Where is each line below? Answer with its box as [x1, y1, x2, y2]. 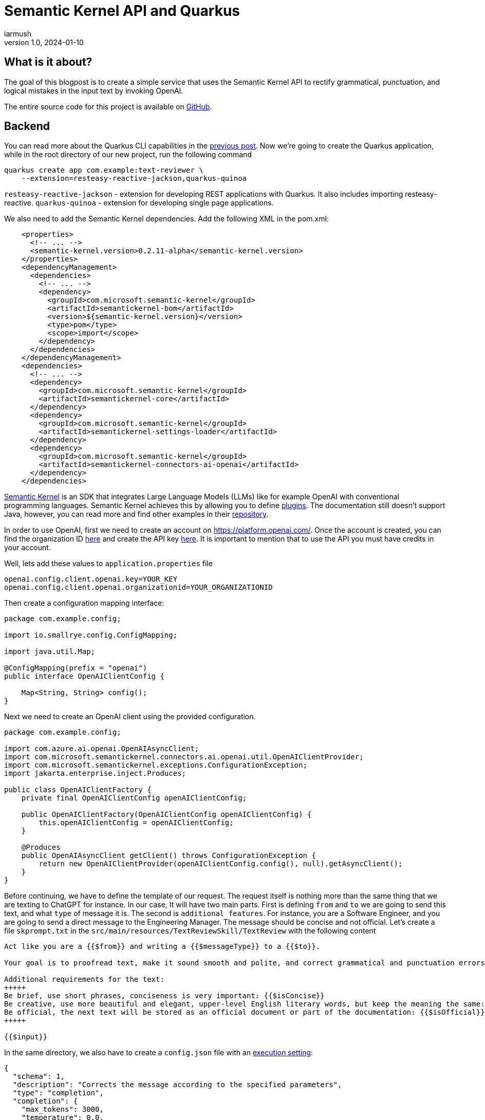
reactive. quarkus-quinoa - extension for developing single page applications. [4, 198, 274, 208]
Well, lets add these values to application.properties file [4, 559, 213, 568]
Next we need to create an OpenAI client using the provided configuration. [4, 712, 256, 721]
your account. [4, 543, 51, 552]
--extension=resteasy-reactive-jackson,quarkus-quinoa [21, 174, 247, 183]
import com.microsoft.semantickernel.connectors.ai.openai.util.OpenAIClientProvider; [4, 753, 364, 761]
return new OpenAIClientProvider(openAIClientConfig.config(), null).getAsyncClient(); [39, 860, 403, 868]
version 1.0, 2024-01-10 [4, 38, 84, 47]
